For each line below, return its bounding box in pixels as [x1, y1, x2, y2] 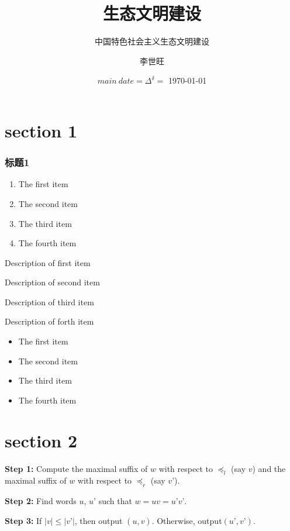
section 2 [5, 428, 78, 452]
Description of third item [5, 295, 94, 308]
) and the [252, 462, 286, 474]
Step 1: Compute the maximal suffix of [5, 462, 148, 474]
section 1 [5, 118, 78, 142]
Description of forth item [5, 315, 94, 327]
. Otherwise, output [151, 514, 222, 526]
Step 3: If [5, 514, 42, 526]
